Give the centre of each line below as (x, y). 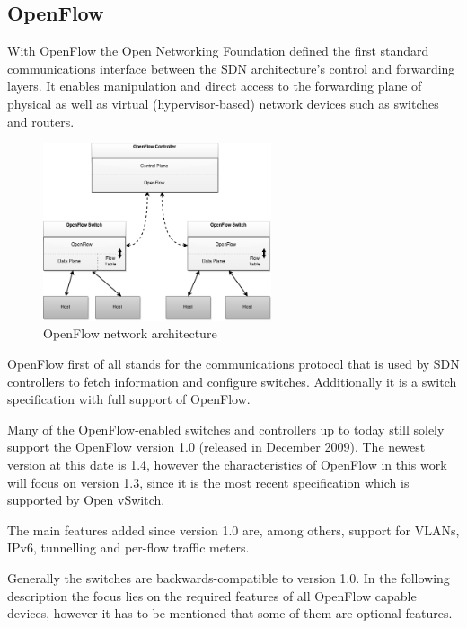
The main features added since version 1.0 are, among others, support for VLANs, (233, 529)
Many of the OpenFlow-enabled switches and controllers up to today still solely (226, 429)
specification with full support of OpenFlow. (129, 399)
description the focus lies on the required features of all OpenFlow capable (212, 595)
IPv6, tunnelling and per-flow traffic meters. (128, 547)
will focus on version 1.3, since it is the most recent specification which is (208, 482)
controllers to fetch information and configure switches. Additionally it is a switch (232, 381)
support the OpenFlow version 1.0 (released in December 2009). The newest (216, 447)
